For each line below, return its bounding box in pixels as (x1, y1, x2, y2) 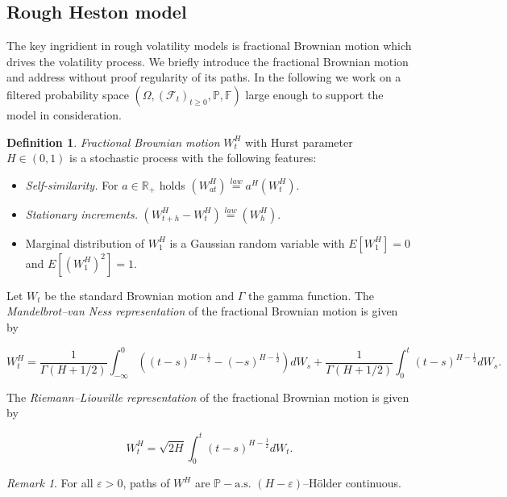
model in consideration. (6, 106, 122, 123)
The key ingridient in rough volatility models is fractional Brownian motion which (6, 37, 412, 54)
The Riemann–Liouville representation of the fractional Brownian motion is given (6, 388, 409, 405)
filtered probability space (6, 86, 129, 102)
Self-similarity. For (25, 176, 118, 193)
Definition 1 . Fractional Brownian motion (6, 133, 220, 150)
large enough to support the (245, 86, 384, 102)
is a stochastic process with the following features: (69, 149, 317, 166)
